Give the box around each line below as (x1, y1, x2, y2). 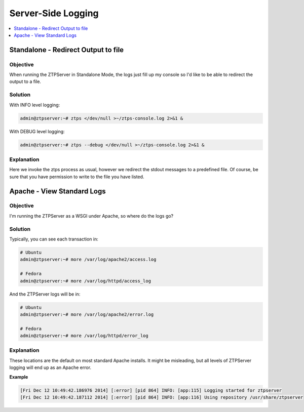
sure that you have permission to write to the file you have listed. (9, 174, 144, 180)
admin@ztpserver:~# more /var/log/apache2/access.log (20, 257, 157, 263)
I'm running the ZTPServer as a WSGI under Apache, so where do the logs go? (9, 213, 174, 219)
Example (9, 374, 28, 380)
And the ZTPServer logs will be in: (9, 291, 81, 297)
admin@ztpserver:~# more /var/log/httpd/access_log (20, 278, 151, 283)
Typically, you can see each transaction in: (9, 236, 98, 242)
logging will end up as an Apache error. (9, 364, 91, 370)
